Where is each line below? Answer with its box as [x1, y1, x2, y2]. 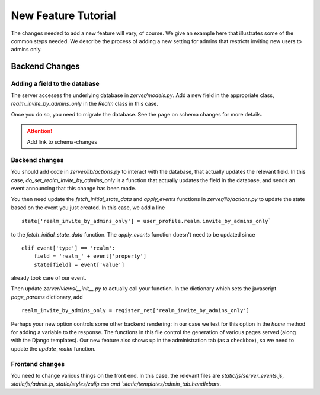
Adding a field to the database [11, 80, 100, 88]
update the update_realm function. [11, 345, 96, 352]
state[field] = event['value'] [33, 261, 125, 268]
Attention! [27, 127, 53, 134]
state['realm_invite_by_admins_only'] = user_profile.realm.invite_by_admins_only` [21, 218, 272, 225]
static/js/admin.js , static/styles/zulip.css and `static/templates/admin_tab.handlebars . [11, 380, 222, 387]
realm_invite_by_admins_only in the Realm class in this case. [11, 100, 158, 107]
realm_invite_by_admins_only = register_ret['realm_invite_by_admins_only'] [21, 307, 250, 314]
